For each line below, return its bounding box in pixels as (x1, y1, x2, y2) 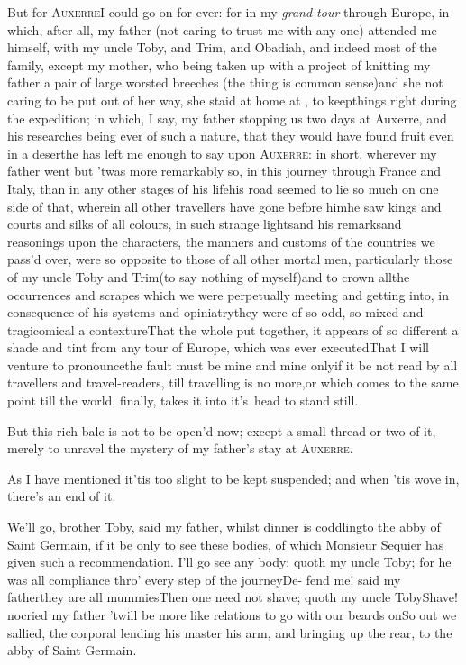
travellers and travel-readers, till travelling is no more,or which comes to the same (7, 373, 459, 392)
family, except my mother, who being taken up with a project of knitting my (7, 55, 431, 74)
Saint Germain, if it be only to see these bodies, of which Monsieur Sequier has (7, 534, 444, 553)
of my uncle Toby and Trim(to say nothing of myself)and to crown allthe (7, 267, 410, 286)
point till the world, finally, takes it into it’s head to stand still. (7, 391, 359, 410)
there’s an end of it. (7, 487, 116, 506)
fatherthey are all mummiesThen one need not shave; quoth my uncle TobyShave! (7, 588, 458, 606)
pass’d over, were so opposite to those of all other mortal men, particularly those (7, 250, 453, 269)
